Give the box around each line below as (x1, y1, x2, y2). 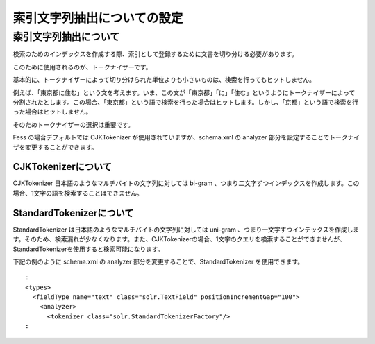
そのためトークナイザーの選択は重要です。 (12, 120, 135, 128)
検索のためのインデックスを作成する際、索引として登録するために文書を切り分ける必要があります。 (12, 50, 298, 58)
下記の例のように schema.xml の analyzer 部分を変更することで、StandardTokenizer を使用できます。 (12, 257, 304, 266)
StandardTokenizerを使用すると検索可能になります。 (12, 245, 164, 253)
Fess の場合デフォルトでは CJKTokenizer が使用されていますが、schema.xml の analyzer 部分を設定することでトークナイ (12, 133, 360, 141)
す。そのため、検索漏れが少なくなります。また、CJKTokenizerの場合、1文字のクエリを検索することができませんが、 (12, 235, 347, 243)
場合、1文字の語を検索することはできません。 (12, 189, 144, 197)
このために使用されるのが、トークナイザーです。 (12, 62, 152, 71)
